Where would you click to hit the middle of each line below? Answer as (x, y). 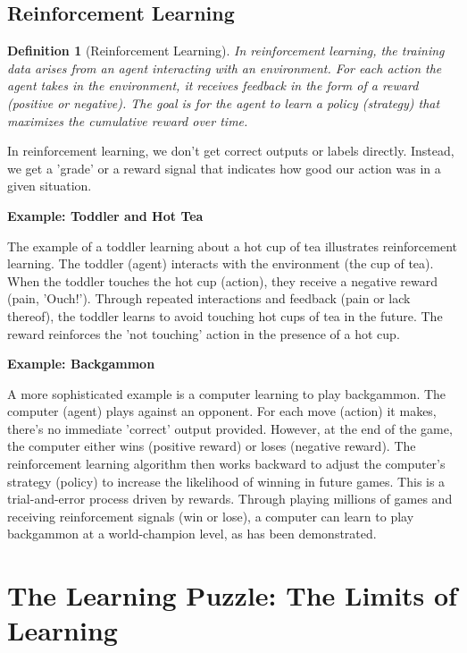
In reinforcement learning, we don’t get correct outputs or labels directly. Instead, (231, 151)
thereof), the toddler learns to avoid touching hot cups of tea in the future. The (225, 315)
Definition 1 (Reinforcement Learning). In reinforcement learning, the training (226, 51)
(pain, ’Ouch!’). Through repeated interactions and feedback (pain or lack (209, 298)
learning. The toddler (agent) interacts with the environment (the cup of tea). (221, 263)
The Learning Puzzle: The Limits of (232, 595)
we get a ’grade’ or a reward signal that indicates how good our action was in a (224, 168)
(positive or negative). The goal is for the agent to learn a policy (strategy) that (224, 102)
